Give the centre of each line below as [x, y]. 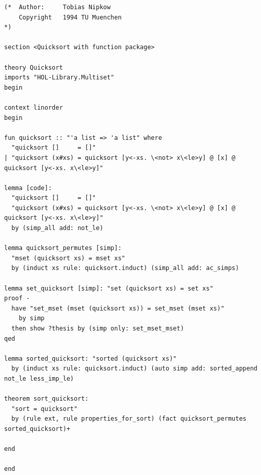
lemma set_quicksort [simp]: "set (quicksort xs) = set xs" [109, 288]
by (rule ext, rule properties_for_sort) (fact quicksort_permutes [129, 419]
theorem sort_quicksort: [46, 399]
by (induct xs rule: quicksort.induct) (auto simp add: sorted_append [134, 369]
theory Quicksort [34, 67]
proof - [17, 298]
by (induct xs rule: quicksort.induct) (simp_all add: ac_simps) [125, 268]
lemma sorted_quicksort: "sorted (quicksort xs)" [91, 358]
